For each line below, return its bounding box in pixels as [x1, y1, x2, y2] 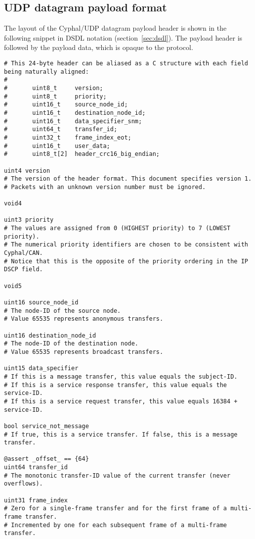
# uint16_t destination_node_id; [4, 109, 146, 116]
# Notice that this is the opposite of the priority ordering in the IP [4, 257, 248, 265]
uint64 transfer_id [4, 464, 68, 471]
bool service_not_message [4, 422, 89, 430]
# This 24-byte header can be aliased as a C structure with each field [4, 59, 248, 67]
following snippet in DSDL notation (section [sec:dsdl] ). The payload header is [4, 32, 243, 43]
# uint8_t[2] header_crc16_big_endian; [4, 150, 160, 158]
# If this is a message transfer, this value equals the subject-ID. [4, 373, 238, 380]
